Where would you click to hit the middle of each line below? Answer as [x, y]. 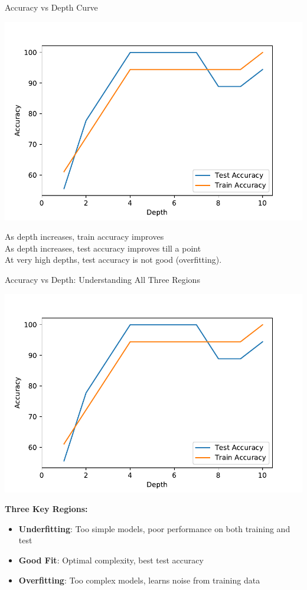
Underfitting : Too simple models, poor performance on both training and [154, 528]
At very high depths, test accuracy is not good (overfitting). [113, 260]
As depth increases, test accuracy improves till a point [103, 248]
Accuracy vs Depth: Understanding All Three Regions [102, 279]
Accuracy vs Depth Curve [51, 7]
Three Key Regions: [46, 509]
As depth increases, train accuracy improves [84, 237]
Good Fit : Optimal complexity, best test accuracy [111, 560]
